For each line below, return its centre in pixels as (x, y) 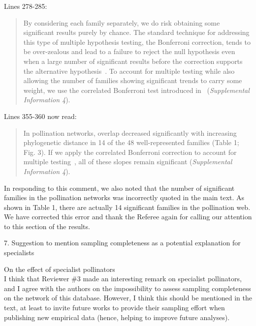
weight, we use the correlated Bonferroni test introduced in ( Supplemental (136, 90)
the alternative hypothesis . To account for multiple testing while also (129, 71)
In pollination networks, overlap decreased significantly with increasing (130, 133)
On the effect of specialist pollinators (60, 269)
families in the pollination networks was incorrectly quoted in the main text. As (124, 197)
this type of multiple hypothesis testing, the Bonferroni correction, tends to (137, 42)
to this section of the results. (47, 226)
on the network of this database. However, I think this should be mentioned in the (128, 298)
